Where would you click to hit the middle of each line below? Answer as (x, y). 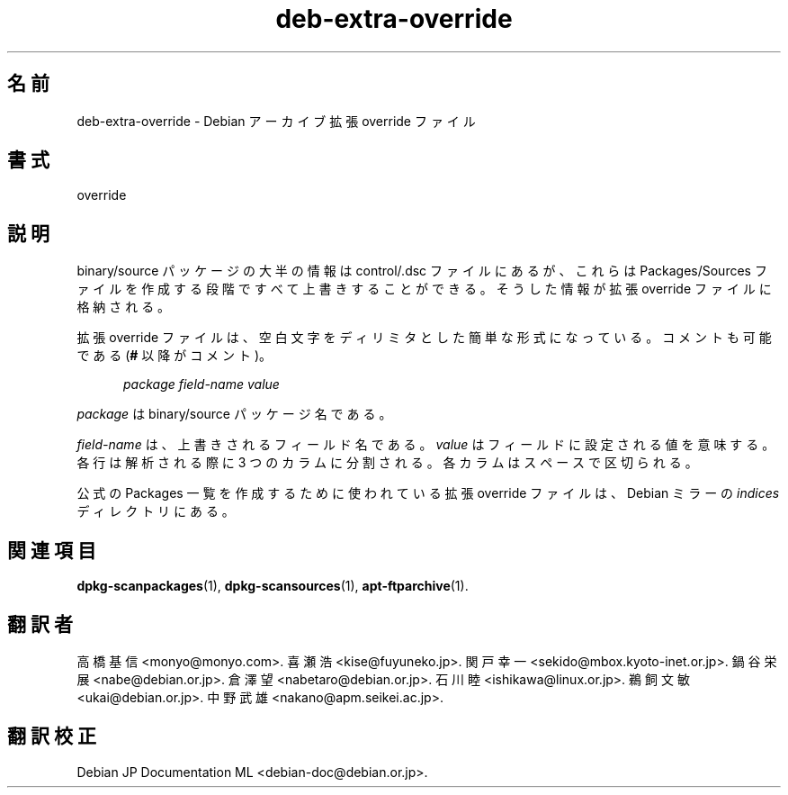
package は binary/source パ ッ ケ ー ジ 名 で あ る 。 (234, 414)
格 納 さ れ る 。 (124, 307)
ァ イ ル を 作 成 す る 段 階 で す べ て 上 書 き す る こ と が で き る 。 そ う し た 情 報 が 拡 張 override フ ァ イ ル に (424, 289)
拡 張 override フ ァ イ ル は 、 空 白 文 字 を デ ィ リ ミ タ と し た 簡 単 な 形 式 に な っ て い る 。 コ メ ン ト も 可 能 (424, 338)
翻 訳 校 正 (52, 736)
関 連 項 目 (52, 550)
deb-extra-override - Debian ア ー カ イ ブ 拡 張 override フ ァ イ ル (276, 121)
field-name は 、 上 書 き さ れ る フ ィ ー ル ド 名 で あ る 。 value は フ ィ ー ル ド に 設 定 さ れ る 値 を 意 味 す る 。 (426, 445)
